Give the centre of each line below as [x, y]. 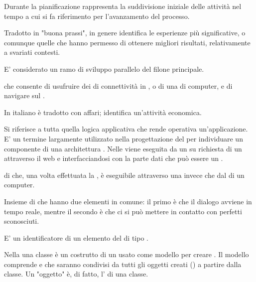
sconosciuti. [22, 221]
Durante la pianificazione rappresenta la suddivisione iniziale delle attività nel [123, 6]
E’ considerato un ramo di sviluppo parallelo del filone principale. [104, 69]
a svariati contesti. [32, 52]
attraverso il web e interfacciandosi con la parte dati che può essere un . [114, 158]
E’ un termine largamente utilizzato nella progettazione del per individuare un [124, 138]
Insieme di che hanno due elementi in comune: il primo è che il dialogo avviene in [128, 201]
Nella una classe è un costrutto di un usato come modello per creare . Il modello [127, 254]
